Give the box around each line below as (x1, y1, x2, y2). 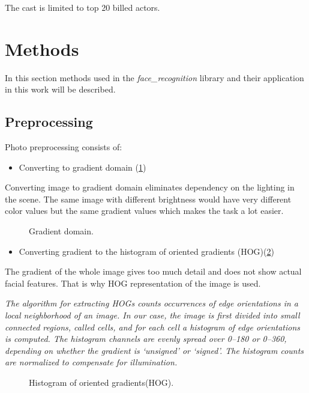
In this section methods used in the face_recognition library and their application (5, 71, 304, 84)
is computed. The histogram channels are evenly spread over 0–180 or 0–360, (5, 332, 287, 345)
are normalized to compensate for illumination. (5, 356, 178, 368)
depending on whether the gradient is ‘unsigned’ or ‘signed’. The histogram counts (5, 344, 304, 356)
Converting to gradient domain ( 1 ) (19, 160, 146, 173)
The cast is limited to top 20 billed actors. (5, 1, 160, 13)
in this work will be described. (5, 83, 116, 96)
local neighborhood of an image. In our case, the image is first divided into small (5, 309, 300, 321)
